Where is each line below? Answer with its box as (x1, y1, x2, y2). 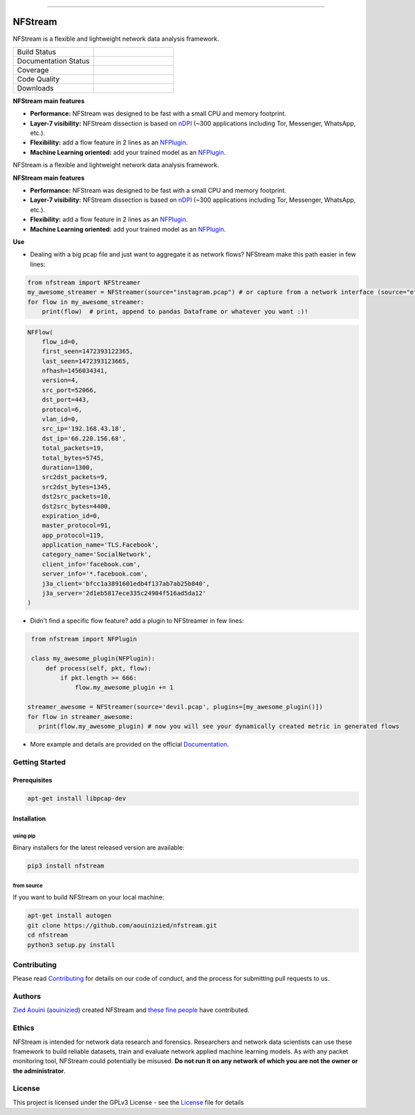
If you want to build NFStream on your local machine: (12, 893, 165, 901)
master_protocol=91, (41, 522, 112, 530)
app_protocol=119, (41, 531, 104, 539)
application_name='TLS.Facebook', (41, 541, 159, 549)
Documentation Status (17, 56, 90, 66)
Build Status (17, 47, 57, 57)
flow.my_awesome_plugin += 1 (75, 684, 174, 691)
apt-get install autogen (27, 912, 112, 919)
